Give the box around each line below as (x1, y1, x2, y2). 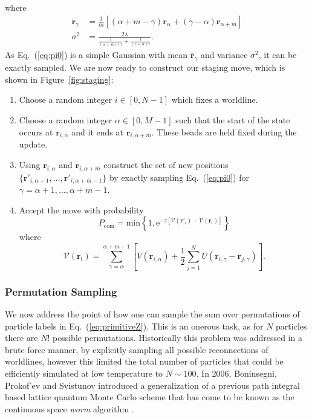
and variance (200, 48, 248, 61)
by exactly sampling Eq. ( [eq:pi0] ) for (109, 171, 249, 183)
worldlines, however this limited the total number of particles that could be (5, 355, 284, 368)
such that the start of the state (175, 114, 290, 126)
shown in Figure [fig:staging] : (5, 73, 114, 85)
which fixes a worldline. (171, 93, 258, 106)
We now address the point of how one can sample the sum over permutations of (5, 307, 300, 320)
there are (5, 331, 38, 344)
